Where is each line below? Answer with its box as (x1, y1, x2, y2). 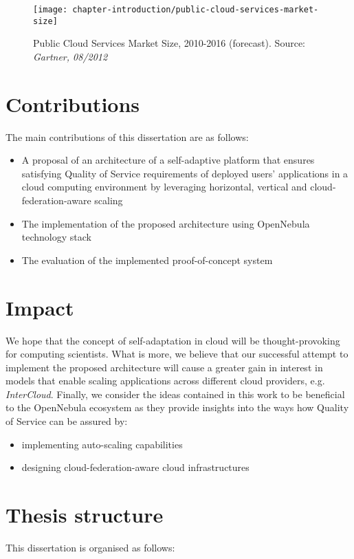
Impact (5, 293, 74, 321)
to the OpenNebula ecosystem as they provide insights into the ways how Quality (5, 400, 349, 415)
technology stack (21, 230, 91, 244)
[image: (33, 5, 68, 14)
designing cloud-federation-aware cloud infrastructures (21, 460, 250, 474)
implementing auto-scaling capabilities (21, 437, 183, 451)
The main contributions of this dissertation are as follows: (5, 129, 249, 144)
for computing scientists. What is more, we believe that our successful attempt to (5, 347, 349, 361)
